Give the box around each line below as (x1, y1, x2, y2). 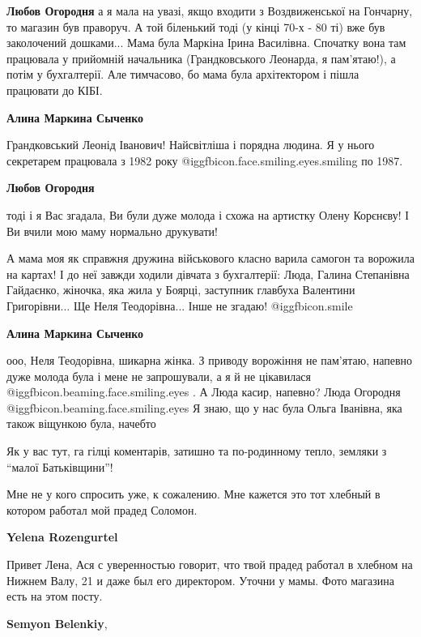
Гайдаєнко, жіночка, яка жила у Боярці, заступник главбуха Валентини (6, 281, 355, 298)
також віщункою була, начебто (6, 415, 156, 432)
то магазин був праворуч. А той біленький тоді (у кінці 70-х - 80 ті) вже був (6, 18, 385, 35)
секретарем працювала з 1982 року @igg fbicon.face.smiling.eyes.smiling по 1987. (6, 152, 403, 169)
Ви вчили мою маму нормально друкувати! (6, 222, 218, 239)
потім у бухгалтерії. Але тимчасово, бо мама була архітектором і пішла (6, 66, 359, 83)
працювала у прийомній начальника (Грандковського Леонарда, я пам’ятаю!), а (6, 49, 396, 66)
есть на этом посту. (6, 588, 103, 605)
